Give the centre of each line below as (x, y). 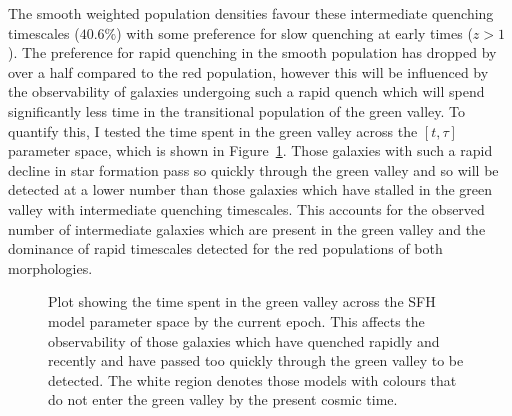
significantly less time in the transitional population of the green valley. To (236, 110)
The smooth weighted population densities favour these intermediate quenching (251, 13)
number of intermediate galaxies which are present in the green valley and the (247, 228)
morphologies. (50, 267)
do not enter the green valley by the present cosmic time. (223, 399)
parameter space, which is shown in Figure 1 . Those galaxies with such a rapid (250, 150)
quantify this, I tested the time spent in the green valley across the (213, 130)
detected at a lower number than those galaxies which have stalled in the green (250, 189)
